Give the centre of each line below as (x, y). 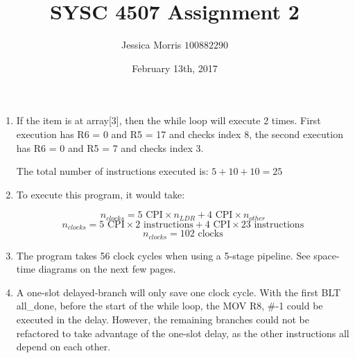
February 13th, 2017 (175, 68)
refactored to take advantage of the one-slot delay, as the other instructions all (183, 333)
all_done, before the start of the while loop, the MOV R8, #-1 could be (170, 306)
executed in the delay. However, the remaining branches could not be (163, 319)
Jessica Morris (151, 45)
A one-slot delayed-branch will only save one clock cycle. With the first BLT (179, 292)
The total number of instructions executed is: (112, 171)
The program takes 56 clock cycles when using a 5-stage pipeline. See (163, 255)
